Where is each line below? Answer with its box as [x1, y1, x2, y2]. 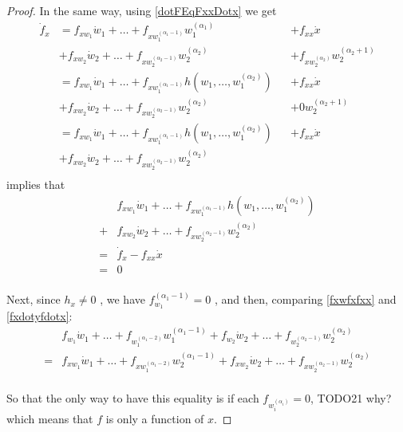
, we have [100, 291, 145, 308]
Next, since [6, 291, 61, 308]
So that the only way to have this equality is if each [6, 389, 259, 406]
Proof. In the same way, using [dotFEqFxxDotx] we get [6, 2, 277, 18]
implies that [6, 176, 65, 193]
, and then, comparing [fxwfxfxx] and [215, 291, 397, 308]
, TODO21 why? [310, 389, 392, 406]
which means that [6, 410, 93, 427]
